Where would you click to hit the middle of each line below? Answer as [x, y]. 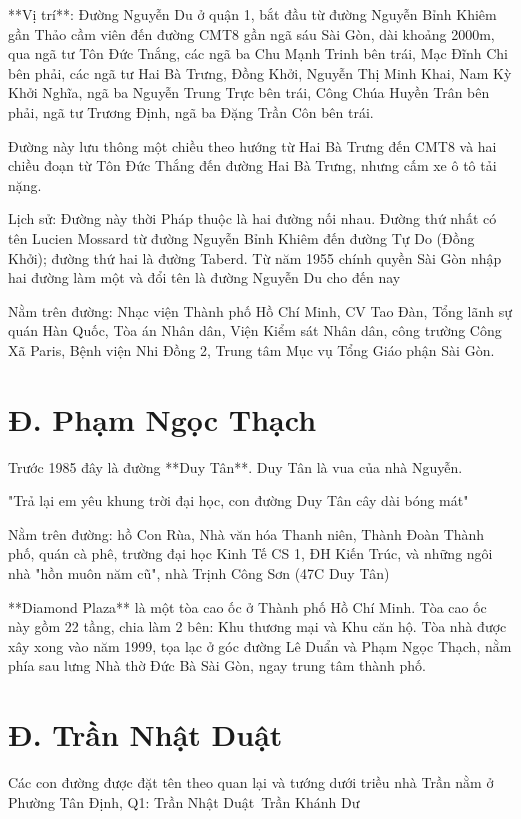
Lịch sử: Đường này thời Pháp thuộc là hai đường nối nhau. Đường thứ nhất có [252, 218]
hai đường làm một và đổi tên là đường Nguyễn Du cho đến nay [204, 277]
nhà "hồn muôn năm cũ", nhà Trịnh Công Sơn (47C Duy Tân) [199, 573]
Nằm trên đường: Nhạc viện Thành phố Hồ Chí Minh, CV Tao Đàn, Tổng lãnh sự [260, 310]
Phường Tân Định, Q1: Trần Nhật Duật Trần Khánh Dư [184, 801]
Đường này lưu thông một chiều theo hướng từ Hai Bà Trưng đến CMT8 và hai [252, 145]
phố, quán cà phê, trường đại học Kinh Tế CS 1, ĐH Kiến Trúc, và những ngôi [250, 553]
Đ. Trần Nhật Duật [145, 734]
